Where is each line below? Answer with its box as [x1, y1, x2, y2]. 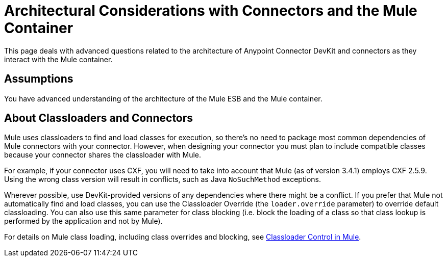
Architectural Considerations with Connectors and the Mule [4, 2, 417, 19]
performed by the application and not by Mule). [4, 217, 163, 226]
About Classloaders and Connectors [4, 112, 193, 125]
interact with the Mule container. [4, 55, 113, 64]
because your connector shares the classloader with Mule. [4, 150, 202, 160]
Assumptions [4, 72, 73, 86]
